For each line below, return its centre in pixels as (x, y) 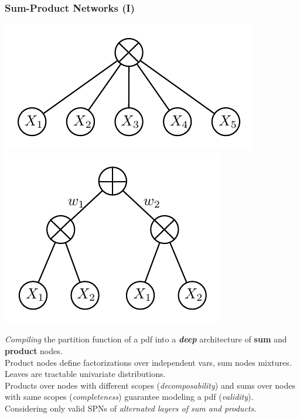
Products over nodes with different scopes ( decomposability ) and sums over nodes (150, 385)
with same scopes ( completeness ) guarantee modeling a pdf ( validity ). (129, 397)
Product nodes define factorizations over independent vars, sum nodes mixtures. (148, 362)
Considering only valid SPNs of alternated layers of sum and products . (131, 408)
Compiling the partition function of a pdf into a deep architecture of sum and (146, 339)
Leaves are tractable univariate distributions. (85, 374)
